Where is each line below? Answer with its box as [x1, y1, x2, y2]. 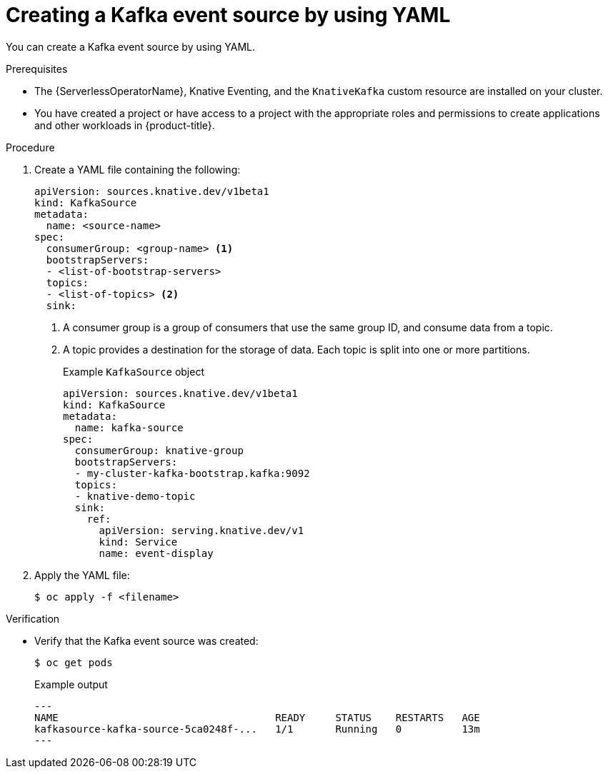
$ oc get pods [34, 656, 113, 668]
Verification [6, 612, 60, 625]
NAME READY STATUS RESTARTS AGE [34, 711, 480, 723]
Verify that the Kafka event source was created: [34, 634, 259, 647]
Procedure [6, 141, 55, 154]
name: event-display [99, 547, 214, 559]
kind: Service [99, 536, 178, 548]
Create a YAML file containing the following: [34, 163, 241, 176]
